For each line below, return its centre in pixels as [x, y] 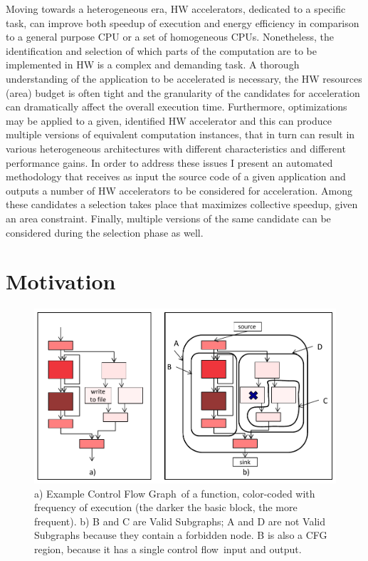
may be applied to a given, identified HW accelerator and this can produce [169, 120]
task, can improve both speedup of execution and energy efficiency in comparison [183, 22]
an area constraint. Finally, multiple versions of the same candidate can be [168, 218]
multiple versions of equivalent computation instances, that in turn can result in [180, 134]
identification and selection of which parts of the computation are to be [161, 50]
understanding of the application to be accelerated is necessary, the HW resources [184, 78]
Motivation [61, 281]
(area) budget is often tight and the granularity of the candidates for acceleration [183, 92]
